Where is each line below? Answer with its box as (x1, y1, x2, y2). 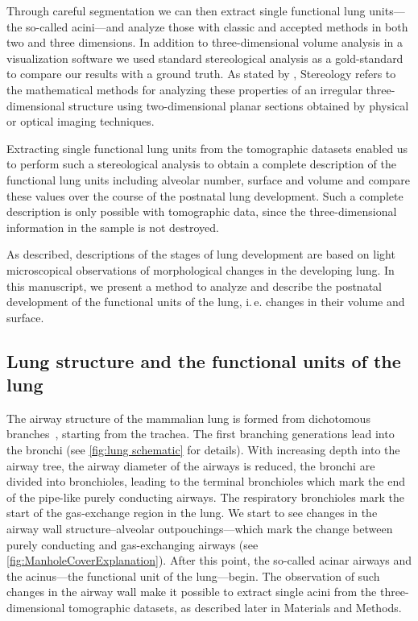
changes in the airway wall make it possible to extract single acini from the (6, 583, 377, 600)
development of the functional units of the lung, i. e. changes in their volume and (6, 293, 405, 310)
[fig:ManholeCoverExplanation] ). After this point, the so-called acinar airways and (6, 552, 412, 569)
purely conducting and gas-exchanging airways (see (6, 536, 259, 553)
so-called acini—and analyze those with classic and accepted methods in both (26, 18, 408, 35)
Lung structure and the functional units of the (6, 348, 401, 373)
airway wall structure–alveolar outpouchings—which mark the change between (6, 520, 393, 537)
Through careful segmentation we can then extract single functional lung (6, 2, 366, 19)
